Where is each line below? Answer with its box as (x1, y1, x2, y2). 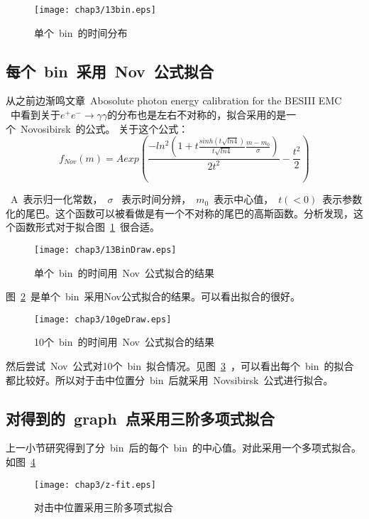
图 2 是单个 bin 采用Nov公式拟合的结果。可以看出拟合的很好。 (6, 289, 300, 304)
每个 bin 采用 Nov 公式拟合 (6, 60, 214, 82)
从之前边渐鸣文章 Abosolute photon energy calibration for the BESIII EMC (6, 93, 342, 108)
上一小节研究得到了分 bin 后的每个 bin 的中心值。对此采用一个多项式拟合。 (6, 440, 361, 455)
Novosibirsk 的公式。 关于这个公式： (20, 121, 189, 136)
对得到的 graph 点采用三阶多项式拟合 (6, 407, 275, 429)
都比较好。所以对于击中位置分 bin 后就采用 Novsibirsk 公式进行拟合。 (6, 372, 334, 387)
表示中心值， (214, 192, 274, 207)
